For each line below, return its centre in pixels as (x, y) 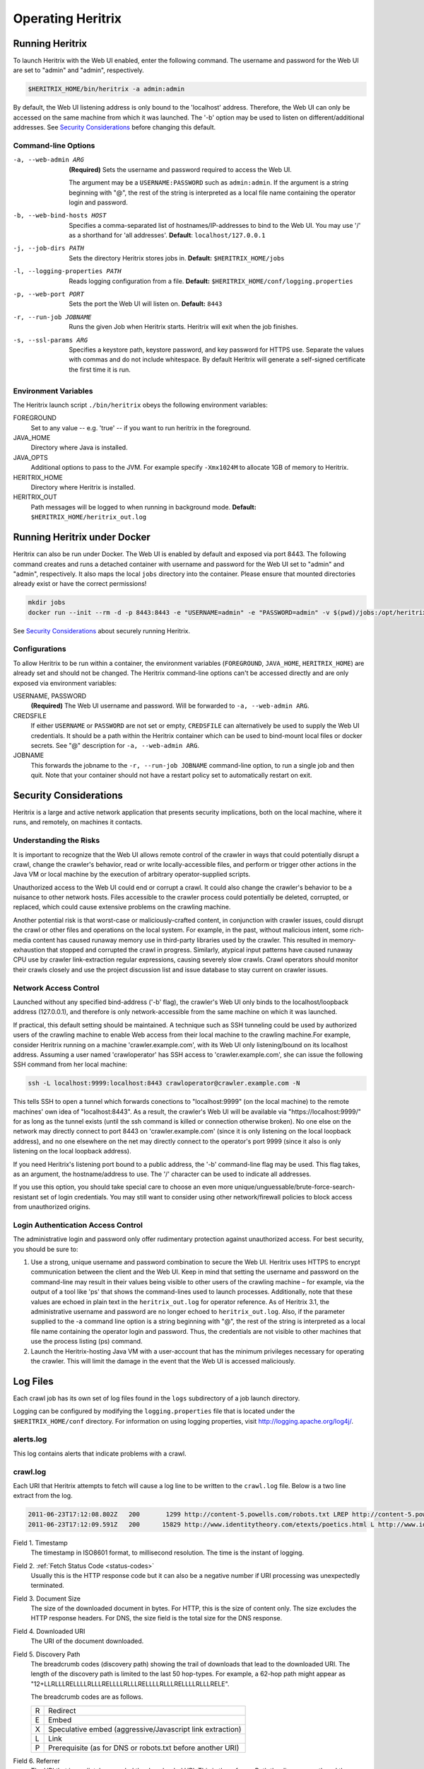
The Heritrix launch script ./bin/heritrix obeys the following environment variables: (140, 405)
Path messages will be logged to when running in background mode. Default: (144, 507)
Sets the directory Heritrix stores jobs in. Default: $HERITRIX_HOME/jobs (177, 258)
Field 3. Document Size (47, 1598)
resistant (26, 1197)
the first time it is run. (100, 369)
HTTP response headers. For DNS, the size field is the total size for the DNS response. (157, 1618)
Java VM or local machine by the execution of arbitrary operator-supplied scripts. (132, 875)
